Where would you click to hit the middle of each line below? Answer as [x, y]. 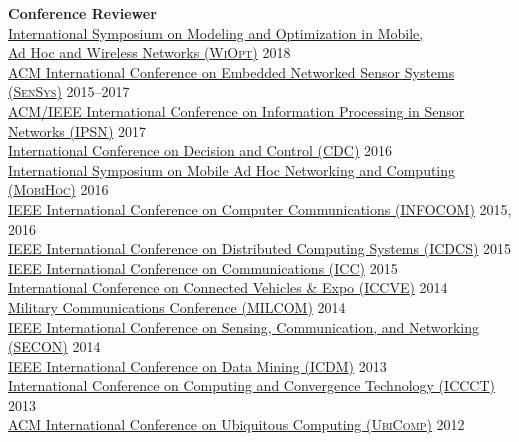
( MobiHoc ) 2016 [58, 189]
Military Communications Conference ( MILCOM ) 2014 [177, 306]
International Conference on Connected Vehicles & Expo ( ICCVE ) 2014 [228, 287]
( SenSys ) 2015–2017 [69, 91]
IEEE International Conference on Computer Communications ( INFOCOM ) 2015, [260, 208]
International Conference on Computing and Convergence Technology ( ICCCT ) [252, 385]
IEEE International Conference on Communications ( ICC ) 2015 [203, 267]
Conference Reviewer [82, 13]
